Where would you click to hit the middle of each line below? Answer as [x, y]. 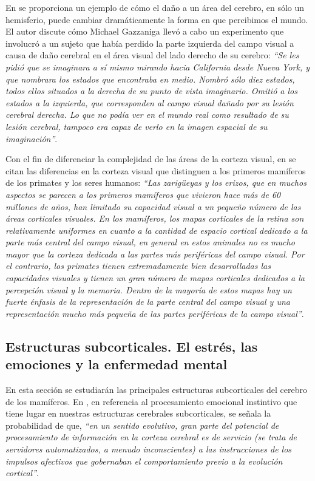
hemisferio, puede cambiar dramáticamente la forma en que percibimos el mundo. [157, 19]
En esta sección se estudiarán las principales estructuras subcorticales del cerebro [157, 390]
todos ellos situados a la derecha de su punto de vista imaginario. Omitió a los [151, 91]
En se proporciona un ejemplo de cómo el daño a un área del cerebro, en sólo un [155, 7]
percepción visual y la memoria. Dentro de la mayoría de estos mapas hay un [149, 289]
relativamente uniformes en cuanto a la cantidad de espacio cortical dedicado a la [157, 230]
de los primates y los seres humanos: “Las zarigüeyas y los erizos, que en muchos [156, 183]
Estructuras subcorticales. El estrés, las [132, 346]
